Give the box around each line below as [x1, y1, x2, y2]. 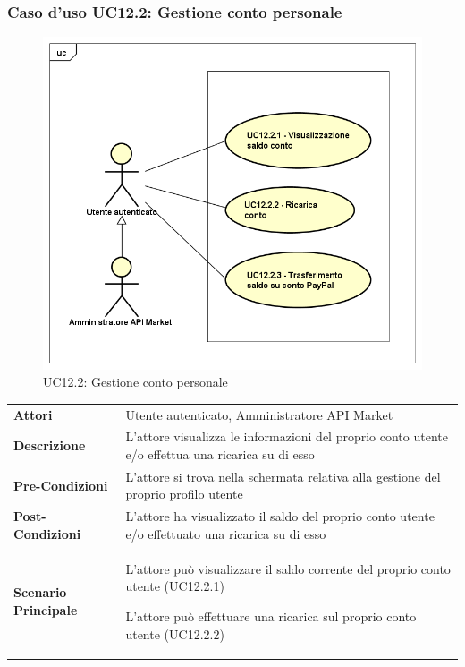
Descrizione [13, 436, 86, 455]
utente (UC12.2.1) [125, 577, 224, 595]
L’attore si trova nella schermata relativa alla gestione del [125, 466, 441, 485]
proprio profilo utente [125, 484, 243, 503]
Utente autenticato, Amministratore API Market [125, 405, 393, 423]
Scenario [13, 583, 67, 602]
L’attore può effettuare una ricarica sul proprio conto [125, 606, 417, 625]
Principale [13, 600, 78, 619]
